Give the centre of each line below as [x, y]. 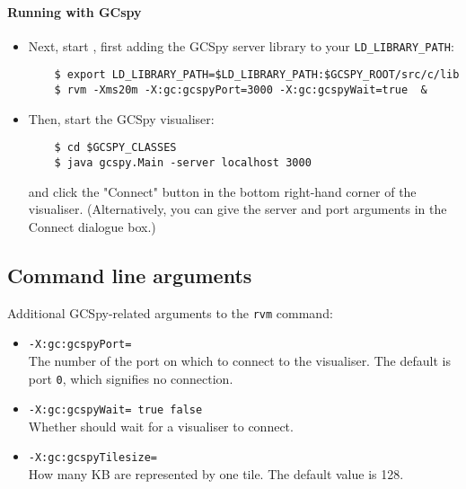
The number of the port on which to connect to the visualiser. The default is [239, 360]
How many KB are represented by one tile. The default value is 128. [216, 474]
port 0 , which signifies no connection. [131, 378]
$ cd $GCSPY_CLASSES [115, 148]
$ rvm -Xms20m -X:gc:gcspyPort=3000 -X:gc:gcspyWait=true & [241, 90]
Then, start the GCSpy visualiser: [121, 118]
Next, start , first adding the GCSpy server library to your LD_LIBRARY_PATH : [241, 45]
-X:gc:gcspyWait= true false [115, 410]
